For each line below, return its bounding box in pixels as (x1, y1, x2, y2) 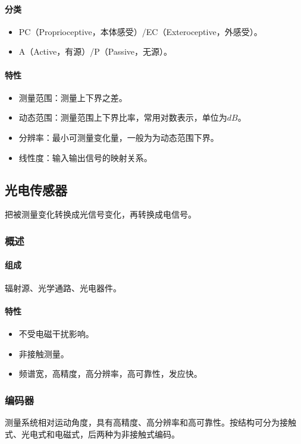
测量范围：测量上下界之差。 (18, 91, 127, 103)
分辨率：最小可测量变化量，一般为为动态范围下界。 (18, 131, 219, 143)
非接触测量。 (18, 347, 69, 360)
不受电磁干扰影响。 (18, 327, 94, 339)
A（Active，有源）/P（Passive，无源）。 (18, 45, 172, 58)
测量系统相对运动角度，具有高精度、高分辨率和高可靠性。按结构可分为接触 (5, 415, 296, 428)
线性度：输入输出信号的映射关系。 (18, 151, 152, 163)
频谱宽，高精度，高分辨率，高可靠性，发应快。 (18, 367, 202, 380)
